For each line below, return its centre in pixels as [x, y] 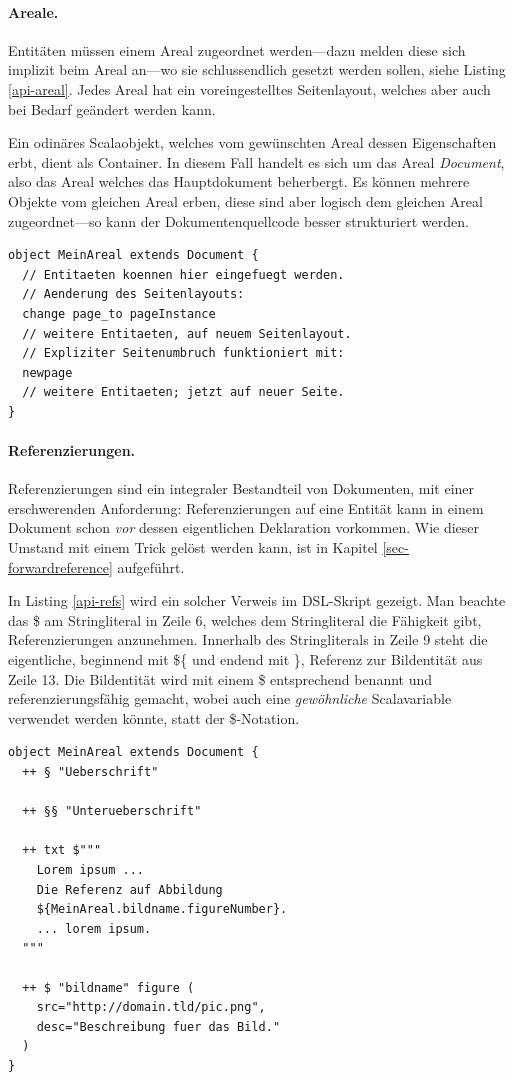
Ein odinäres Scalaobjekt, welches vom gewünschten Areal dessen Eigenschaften [252, 142]
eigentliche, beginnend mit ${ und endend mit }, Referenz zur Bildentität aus [245, 659]
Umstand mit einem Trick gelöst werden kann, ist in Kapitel [193, 547]
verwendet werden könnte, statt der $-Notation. [154, 717]
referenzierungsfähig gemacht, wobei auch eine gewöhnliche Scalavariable [230, 698]
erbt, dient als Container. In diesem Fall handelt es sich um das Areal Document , [256, 161]
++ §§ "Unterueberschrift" [112, 811]
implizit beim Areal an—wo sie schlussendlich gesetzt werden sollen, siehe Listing [257, 69]
